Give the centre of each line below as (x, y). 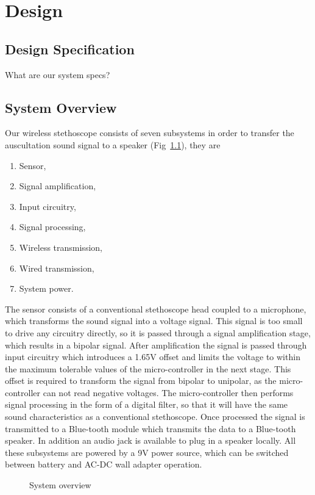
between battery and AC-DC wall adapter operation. (104, 464)
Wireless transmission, (61, 247)
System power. (46, 288)
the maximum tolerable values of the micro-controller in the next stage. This (148, 368)
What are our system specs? (58, 74)
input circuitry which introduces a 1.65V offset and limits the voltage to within (153, 357)
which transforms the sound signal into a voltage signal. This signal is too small (154, 321)
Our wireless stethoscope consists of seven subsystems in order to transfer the (150, 133)
